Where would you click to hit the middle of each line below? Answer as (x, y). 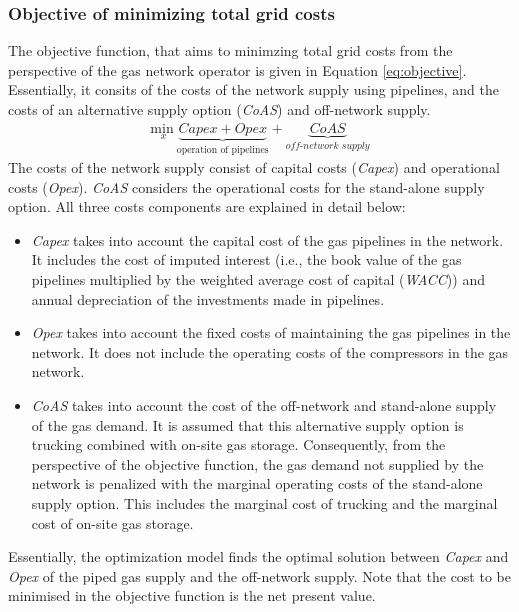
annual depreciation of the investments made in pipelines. (208, 298)
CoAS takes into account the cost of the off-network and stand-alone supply (264, 405)
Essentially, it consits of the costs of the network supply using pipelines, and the (253, 89)
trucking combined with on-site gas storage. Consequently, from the (238, 444)
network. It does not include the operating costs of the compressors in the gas (270, 351)
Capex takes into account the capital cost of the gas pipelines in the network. (267, 239)
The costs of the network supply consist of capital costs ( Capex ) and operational (254, 167)
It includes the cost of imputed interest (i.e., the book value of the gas (246, 259)
